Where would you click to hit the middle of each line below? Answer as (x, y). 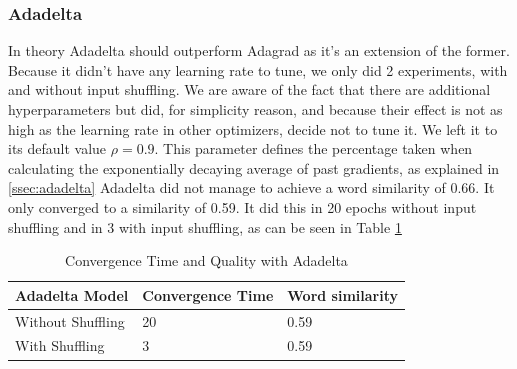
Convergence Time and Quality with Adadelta (206, 260)
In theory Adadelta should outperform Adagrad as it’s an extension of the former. (259, 50)
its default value (57, 148)
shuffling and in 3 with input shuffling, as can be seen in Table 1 (205, 226)
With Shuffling (60, 345)
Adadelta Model (72, 294)
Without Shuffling (70, 320)
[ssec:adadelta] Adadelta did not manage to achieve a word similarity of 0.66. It (251, 187)
